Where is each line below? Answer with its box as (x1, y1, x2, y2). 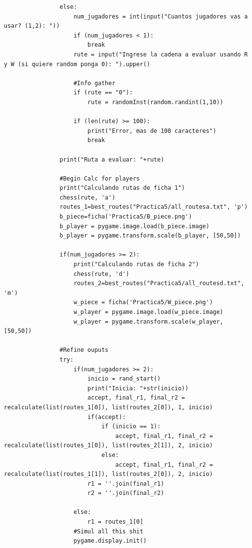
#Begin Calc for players (59, 175, 140, 182)
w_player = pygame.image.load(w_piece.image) (73, 309, 224, 315)
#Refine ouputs (59, 347, 108, 354)
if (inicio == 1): (101, 423, 161, 430)
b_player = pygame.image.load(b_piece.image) (59, 222, 210, 230)
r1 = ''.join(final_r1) (87, 480, 164, 487)
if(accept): (87, 413, 126, 420)
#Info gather (73, 79, 116, 87)
